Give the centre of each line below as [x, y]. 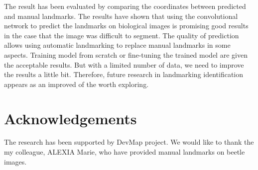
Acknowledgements [70, 118]
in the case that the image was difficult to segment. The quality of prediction [122, 35]
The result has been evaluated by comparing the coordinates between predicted [125, 6]
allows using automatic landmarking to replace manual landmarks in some [117, 45]
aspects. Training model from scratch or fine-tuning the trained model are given [126, 54]
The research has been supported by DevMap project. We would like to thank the [129, 142]
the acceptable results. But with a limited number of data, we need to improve [124, 64]
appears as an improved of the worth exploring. [76, 84]
